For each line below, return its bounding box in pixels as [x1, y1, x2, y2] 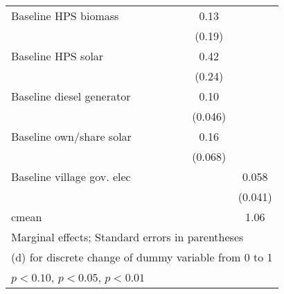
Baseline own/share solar [11, 128, 132, 144]
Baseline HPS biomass [11, 8, 119, 24]
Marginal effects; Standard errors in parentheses [11, 229, 244, 245]
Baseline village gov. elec [11, 168, 131, 184]
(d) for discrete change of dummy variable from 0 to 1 [11, 249, 273, 265]
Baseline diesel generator [11, 88, 131, 104]
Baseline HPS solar [11, 48, 104, 64]
